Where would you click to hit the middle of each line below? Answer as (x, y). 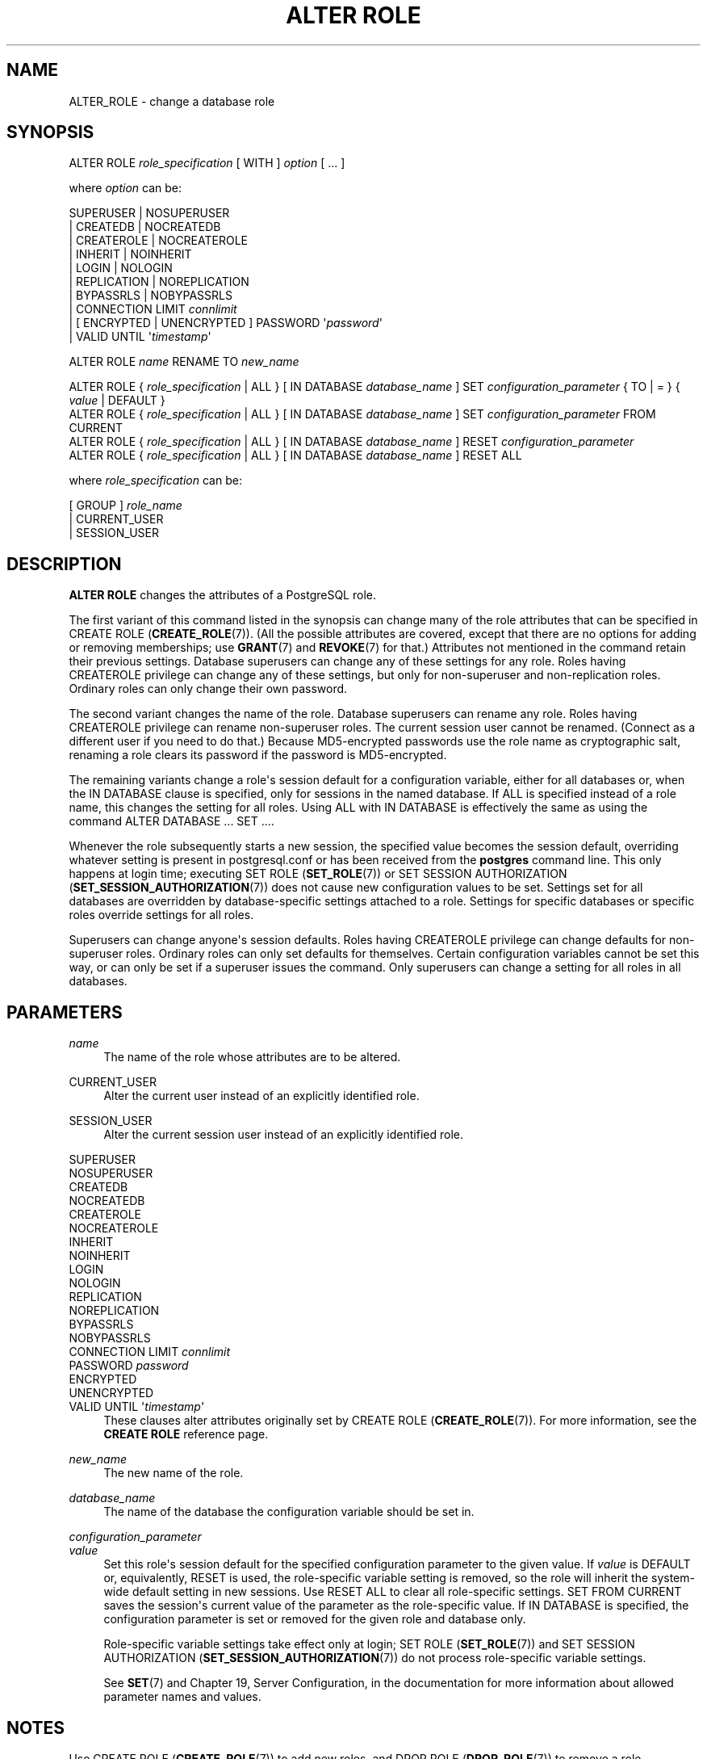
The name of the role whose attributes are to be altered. (252, 1057)
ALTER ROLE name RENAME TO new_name (184, 362)
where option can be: (126, 188)
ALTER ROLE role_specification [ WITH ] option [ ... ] (207, 163)
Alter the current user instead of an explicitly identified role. (261, 1096)
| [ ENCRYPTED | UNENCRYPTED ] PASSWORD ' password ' (226, 323)
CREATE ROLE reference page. (186, 1434)
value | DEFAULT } (117, 401)
